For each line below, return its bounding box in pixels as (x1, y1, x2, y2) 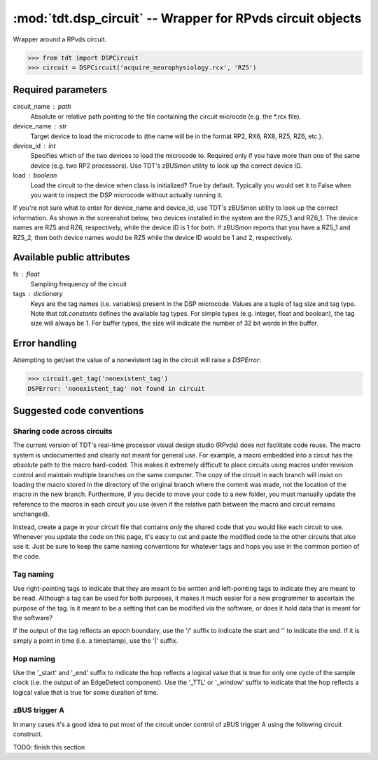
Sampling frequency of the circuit (30, 279, 127, 288)
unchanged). (13, 509, 50, 519)
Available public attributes (13, 251, 130, 263)
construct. (13, 730, 43, 738)
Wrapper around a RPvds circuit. (13, 35, 107, 44)
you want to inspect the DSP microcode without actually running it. (30, 190, 223, 199)
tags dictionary (13, 290, 63, 298)
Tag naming (13, 569, 54, 579)
